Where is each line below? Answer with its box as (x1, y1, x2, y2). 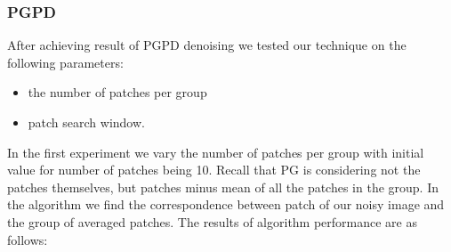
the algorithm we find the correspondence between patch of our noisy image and (7, 195, 445, 214)
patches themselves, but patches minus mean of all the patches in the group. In (7, 177, 439, 196)
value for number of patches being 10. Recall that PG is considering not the (7, 160, 421, 179)
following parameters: (7, 53, 124, 71)
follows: (7, 230, 48, 248)
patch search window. (28, 113, 145, 131)
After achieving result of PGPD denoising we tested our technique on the (7, 36, 407, 54)
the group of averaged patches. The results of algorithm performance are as (7, 212, 418, 231)
